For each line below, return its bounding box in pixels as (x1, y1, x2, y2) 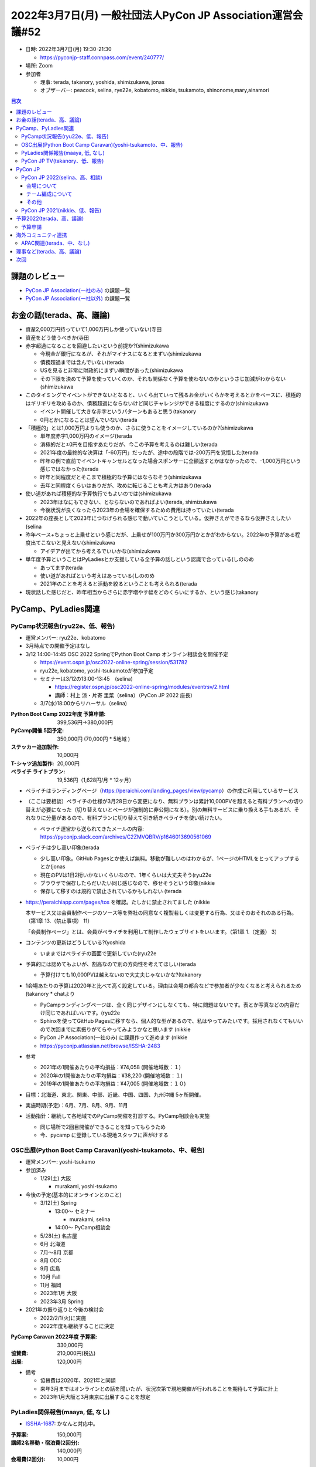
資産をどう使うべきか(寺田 (25, 334, 90, 341)
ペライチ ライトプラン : (11, 768, 66, 775)
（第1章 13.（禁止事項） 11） (25, 917, 93, 924)
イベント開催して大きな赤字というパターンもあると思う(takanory (40, 408, 197, 415)
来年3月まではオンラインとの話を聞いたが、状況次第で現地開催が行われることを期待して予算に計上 (40, 1385, 279, 1392)
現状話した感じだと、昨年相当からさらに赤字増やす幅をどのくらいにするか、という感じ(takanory (25, 589, 259, 596)
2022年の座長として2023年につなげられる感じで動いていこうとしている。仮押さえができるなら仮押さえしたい (25, 515, 291, 522)
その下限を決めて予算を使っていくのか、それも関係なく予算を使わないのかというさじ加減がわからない (40, 375, 286, 382)
